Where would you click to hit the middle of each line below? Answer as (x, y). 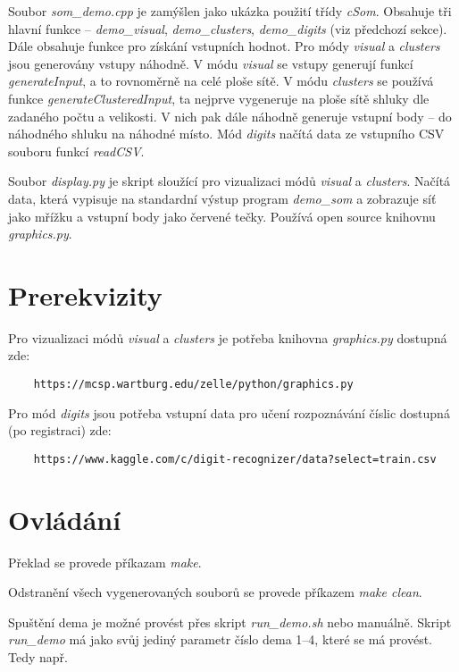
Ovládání (65, 519)
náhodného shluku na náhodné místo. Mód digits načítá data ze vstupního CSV (226, 134)
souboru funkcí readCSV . (76, 151)
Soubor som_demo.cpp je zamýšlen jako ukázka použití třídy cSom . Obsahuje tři (230, 11)
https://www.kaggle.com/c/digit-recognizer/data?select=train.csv (235, 459)
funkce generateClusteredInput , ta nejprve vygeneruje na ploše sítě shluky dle (219, 98)
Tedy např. (38, 657)
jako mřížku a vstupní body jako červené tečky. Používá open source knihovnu (222, 216)
